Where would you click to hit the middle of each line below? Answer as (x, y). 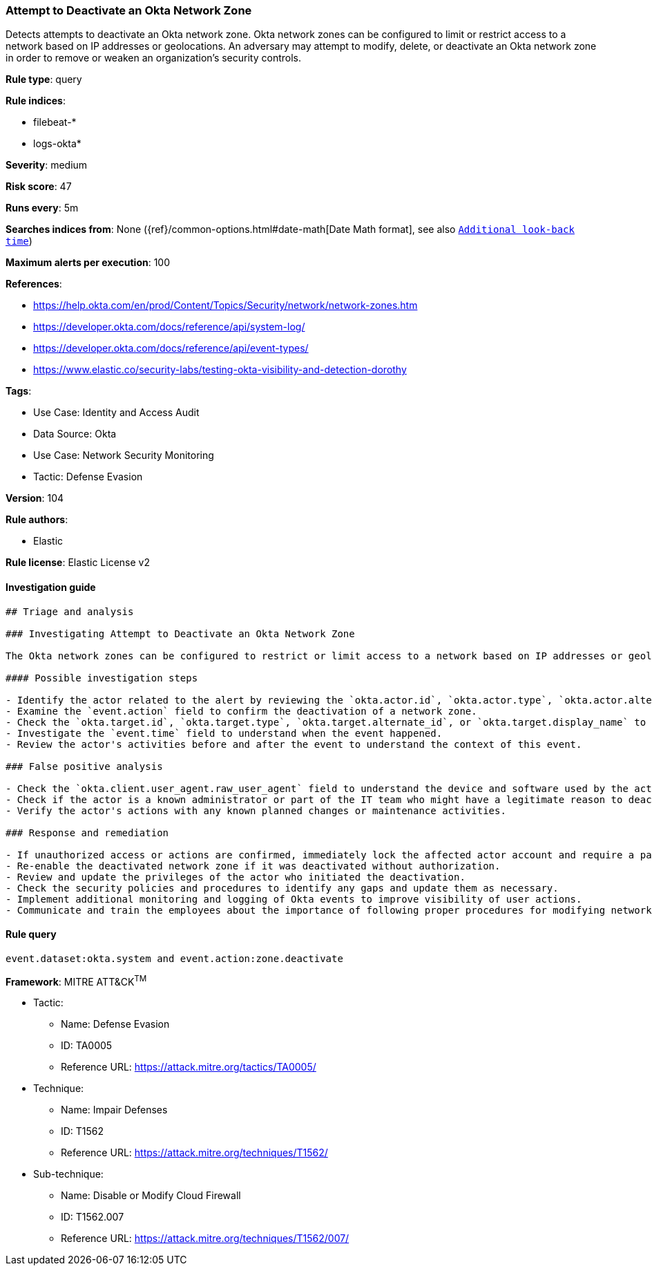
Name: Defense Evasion (115, 1024)
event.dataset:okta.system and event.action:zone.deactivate (174, 958)
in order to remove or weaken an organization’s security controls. (153, 58)
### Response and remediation (87, 832)
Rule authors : (37, 520)
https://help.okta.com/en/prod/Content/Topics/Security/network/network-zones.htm (226, 305)
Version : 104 (35, 498)
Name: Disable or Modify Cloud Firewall (151, 1196)
